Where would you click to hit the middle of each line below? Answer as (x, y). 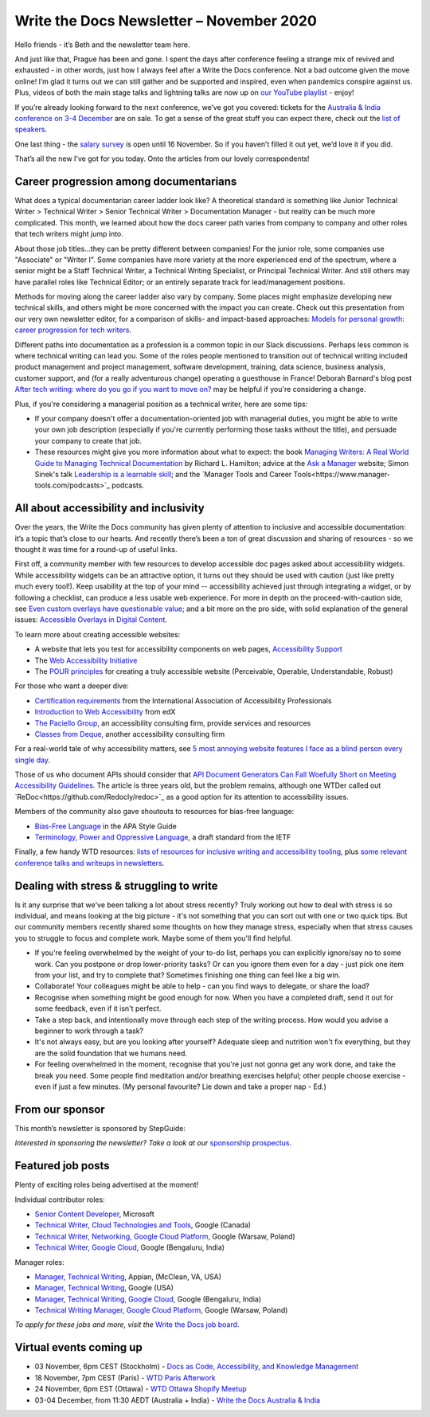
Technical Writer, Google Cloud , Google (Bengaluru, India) (130, 1247)
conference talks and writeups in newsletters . (90, 863)
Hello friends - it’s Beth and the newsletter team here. (102, 45)
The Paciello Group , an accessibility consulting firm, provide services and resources (173, 723)
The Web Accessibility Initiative (86, 660)
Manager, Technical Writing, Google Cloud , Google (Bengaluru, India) (148, 1299)
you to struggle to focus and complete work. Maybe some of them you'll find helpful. (154, 938)
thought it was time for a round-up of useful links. (96, 550)
